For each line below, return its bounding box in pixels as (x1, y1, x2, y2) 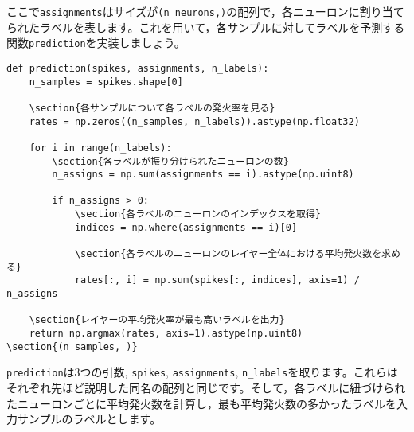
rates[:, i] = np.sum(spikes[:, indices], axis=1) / (74, 274, 360, 286)
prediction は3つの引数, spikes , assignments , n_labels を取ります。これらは (6, 364, 398, 380)
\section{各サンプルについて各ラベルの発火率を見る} (29, 102, 275, 114)
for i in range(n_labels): (29, 142, 172, 154)
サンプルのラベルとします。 (17, 411, 162, 427)
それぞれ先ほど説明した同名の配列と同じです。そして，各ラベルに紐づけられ (6, 379, 406, 395)
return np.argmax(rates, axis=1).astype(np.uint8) (29, 328, 303, 340)
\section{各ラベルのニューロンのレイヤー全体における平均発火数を (74, 248, 382, 260)
